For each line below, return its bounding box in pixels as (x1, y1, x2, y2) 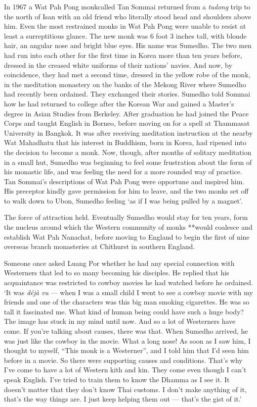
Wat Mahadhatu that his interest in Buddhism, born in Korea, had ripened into (4, 137, 247, 148)
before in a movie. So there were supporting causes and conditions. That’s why (4, 355, 243, 365)
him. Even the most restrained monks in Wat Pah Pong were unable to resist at (4, 21, 246, 31)
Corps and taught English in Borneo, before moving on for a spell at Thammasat (4, 118, 250, 128)
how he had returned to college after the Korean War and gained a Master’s (4, 98, 234, 108)
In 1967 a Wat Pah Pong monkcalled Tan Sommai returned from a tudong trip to (4, 1, 251, 11)
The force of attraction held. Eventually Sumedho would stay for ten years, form (4, 212, 248, 222)
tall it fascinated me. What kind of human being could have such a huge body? (4, 306, 244, 316)
